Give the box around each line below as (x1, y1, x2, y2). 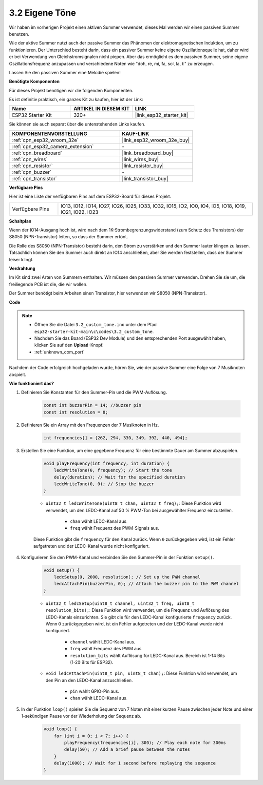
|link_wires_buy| (122, 156, 159, 163)
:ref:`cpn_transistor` (12, 175, 57, 182)
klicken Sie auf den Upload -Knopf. (34, 342, 104, 348)
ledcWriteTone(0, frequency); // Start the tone (54, 468, 172, 473)
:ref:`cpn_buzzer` (12, 168, 52, 175)
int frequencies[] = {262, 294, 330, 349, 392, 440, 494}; (43, 435, 188, 440)
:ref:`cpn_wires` (12, 156, 48, 163)
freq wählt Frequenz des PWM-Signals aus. (70, 525, 159, 531)
